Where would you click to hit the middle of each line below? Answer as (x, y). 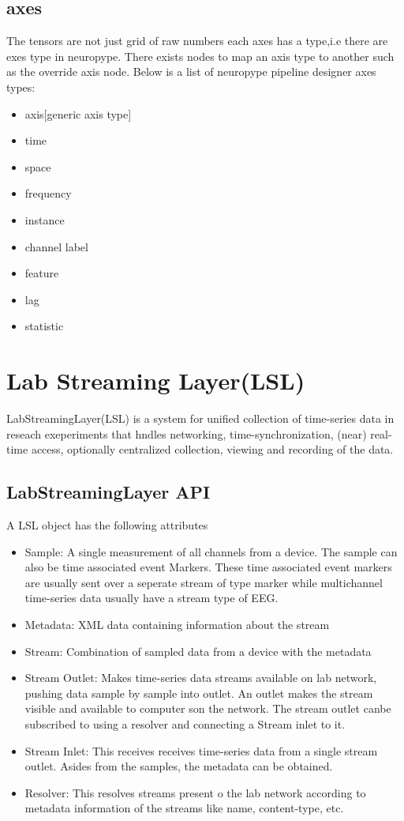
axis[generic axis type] (78, 113)
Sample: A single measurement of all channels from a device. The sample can (211, 551)
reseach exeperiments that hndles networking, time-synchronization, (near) (187, 433)
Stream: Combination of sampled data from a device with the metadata (198, 651)
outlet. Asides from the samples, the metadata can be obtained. (179, 766)
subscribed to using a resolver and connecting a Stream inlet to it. (185, 723)
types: (21, 87)
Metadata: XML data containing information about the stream (177, 624)
